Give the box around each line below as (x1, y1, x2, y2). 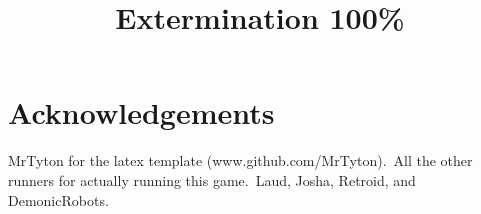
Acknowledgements (8, 92, 275, 133)
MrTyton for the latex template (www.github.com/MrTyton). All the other (8, 150, 473, 171)
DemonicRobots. (8, 189, 109, 210)
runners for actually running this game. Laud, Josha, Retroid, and (8, 169, 416, 190)
